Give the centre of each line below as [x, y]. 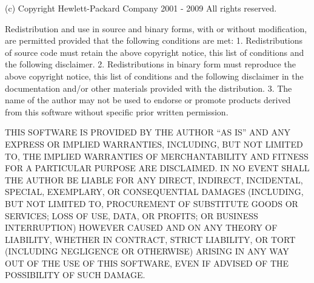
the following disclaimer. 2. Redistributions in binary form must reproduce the [150, 64]
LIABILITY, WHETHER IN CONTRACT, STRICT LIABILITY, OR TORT [150, 239]
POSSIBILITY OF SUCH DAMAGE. [75, 275]
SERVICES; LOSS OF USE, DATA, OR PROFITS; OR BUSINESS [132, 215]
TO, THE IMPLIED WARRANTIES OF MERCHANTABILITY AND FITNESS [157, 156]
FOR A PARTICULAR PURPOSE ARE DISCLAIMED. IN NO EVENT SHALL [157, 168]
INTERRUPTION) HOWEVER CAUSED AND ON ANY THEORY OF [141, 227]
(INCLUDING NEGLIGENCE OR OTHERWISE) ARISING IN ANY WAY [147, 251]
